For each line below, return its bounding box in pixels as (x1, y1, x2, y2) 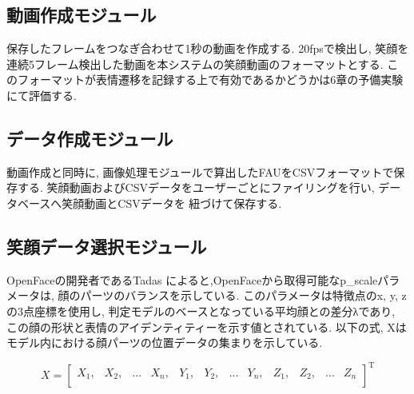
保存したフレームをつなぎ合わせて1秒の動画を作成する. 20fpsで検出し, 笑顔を (6, 40, 409, 57)
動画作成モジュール (6, 2, 157, 27)
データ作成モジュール (6, 125, 173, 150)
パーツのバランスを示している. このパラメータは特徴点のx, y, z (80, 287, 407, 304)
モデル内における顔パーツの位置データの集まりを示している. (6, 334, 323, 351)
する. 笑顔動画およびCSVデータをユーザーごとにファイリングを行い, (17, 179, 375, 196)
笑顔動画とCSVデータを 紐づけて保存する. (62, 194, 282, 211)
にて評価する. (6, 86, 77, 103)
